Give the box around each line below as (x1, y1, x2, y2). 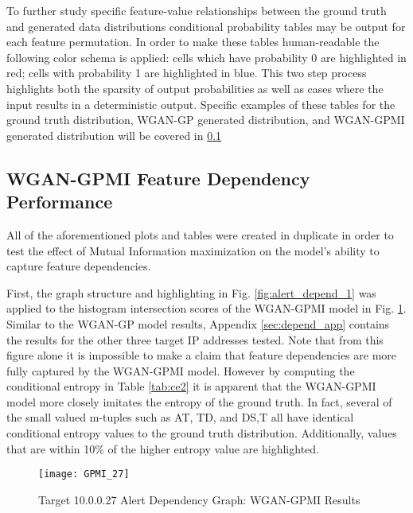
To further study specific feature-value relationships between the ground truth (6, 2, 387, 18)
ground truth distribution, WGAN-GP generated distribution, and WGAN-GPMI (6, 111, 405, 128)
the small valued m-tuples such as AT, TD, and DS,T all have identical (6, 409, 354, 426)
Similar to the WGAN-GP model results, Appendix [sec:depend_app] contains (6, 315, 390, 332)
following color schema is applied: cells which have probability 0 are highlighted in (6, 49, 407, 65)
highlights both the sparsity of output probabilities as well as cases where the (6, 80, 384, 96)
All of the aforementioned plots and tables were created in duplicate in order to (6, 226, 394, 243)
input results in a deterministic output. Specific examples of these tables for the (6, 95, 395, 112)
